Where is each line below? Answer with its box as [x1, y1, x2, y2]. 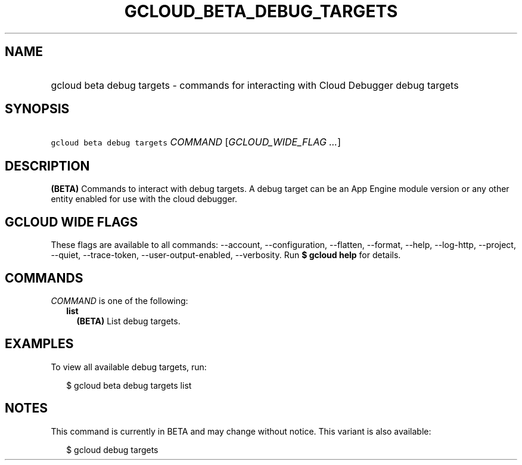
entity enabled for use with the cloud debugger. [51, 194, 238, 204]
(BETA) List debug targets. [76, 315, 181, 326]
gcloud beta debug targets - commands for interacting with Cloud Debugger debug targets [51, 79, 459, 91]
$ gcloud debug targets [66, 444, 159, 455]
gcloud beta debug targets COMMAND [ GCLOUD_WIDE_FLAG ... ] [51, 136, 341, 148]
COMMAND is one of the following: [51, 295, 188, 306]
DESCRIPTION [5, 158, 90, 173]
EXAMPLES [5, 336, 74, 352]
